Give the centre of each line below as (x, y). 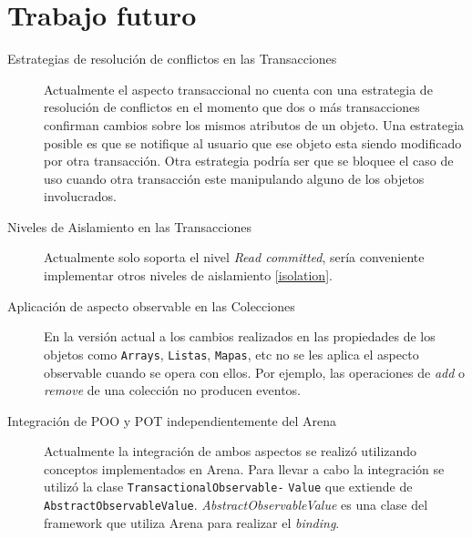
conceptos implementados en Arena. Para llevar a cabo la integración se (244, 468)
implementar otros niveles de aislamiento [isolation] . (188, 275)
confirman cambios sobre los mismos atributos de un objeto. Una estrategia (254, 124)
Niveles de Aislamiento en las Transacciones (129, 226)
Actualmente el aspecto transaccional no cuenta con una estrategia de (238, 89)
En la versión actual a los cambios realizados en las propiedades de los (240, 336)
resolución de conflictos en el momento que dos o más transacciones (232, 107)
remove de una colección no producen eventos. (173, 390)
